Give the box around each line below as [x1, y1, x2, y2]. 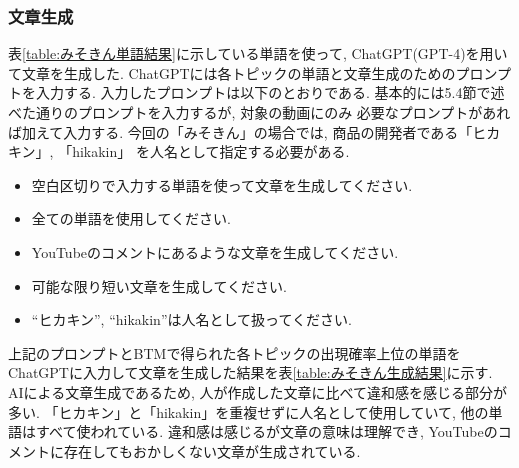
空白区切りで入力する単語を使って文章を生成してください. [31, 174, 413, 195]
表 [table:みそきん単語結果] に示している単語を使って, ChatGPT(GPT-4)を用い [8, 43, 508, 64]
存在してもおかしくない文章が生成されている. [63, 440, 361, 461]
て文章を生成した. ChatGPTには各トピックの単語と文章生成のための [8, 62, 456, 83]
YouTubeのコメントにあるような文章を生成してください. [31, 241, 399, 262]
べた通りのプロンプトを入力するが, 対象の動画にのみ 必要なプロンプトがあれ [8, 102, 511, 122]
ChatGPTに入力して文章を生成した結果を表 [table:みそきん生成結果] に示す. [8, 362, 493, 383]
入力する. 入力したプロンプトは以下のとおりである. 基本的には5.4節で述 [35, 82, 505, 103]
